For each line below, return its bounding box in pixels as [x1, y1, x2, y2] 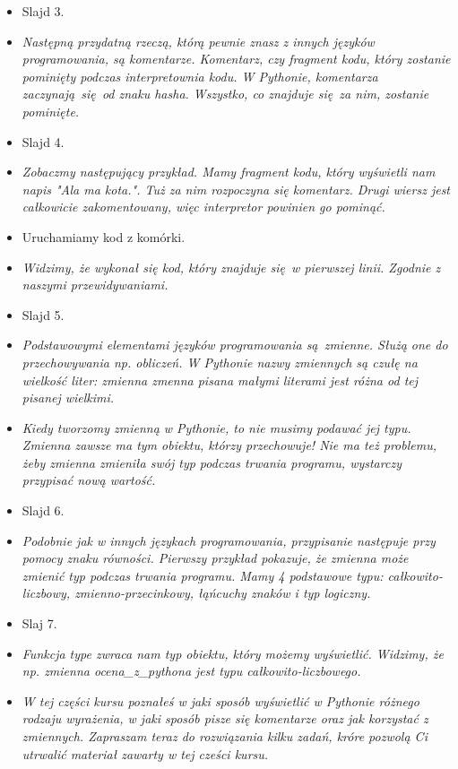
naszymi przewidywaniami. [22, 275, 169, 294]
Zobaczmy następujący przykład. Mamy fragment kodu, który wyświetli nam [22, 162, 436, 181]
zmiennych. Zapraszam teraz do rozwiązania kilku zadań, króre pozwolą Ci [22, 727, 428, 745]
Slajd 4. [22, 132, 65, 151]
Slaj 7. [22, 614, 57, 633]
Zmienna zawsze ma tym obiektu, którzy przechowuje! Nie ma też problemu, [22, 436, 436, 454]
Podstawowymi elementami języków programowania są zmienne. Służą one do [22, 335, 448, 354]
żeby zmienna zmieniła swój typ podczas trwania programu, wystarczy [22, 453, 402, 471]
